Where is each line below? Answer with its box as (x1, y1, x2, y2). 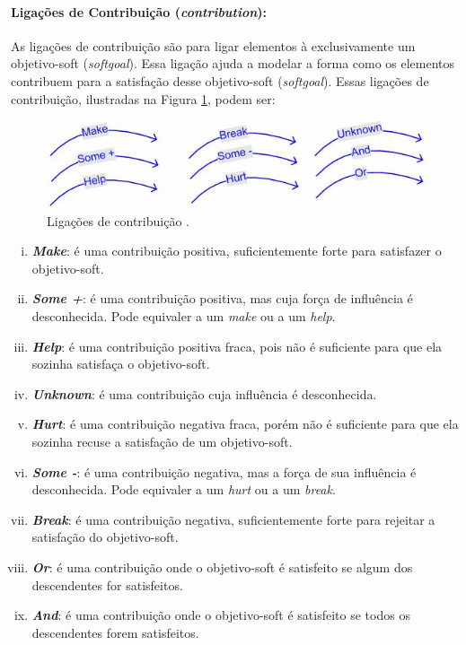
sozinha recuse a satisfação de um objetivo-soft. (31, 431, 293, 450)
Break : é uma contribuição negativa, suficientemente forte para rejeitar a (31, 510, 435, 528)
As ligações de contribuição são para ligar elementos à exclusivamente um (11, 36, 416, 55)
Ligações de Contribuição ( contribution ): (11, 2, 268, 21)
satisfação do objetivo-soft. (31, 527, 179, 546)
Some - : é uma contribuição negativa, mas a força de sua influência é (31, 462, 417, 481)
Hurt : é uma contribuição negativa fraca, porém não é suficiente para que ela (31, 414, 459, 433)
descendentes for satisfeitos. (31, 575, 183, 594)
